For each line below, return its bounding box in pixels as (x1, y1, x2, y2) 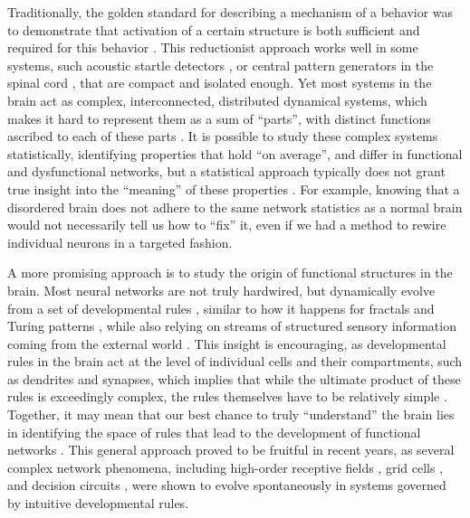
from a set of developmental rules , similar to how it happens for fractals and (7, 298, 435, 317)
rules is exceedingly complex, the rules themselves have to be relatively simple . (7, 387, 447, 406)
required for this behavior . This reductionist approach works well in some (7, 38, 418, 57)
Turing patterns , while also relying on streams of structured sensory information (7, 316, 456, 335)
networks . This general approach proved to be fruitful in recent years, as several (7, 440, 455, 459)
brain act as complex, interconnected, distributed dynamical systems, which (7, 90, 427, 109)
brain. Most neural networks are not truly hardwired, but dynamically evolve (7, 280, 436, 299)
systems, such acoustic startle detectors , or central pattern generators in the (7, 55, 434, 74)
